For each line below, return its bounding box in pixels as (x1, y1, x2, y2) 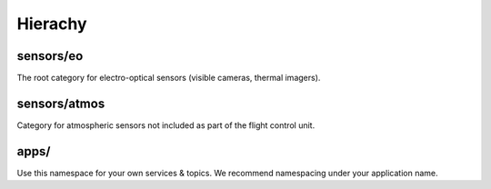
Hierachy (16, 14, 87, 34)
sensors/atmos (16, 95, 105, 111)
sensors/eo (16, 48, 84, 64)
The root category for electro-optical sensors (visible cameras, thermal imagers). (16, 73, 321, 84)
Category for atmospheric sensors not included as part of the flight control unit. (16, 119, 316, 131)
